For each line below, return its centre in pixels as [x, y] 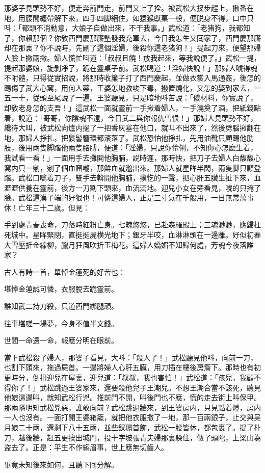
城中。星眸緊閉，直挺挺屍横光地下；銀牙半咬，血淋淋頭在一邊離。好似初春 [136, 235]
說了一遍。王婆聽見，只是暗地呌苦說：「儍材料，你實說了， [159, 98]
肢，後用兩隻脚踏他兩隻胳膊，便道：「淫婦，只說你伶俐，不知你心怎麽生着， [131, 148]
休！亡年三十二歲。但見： [47, 207]
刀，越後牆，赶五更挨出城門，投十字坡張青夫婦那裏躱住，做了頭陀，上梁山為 [132, 437]
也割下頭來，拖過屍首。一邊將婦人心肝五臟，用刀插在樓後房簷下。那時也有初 [132, 367]
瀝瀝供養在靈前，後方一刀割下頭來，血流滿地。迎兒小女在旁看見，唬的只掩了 [132, 187]
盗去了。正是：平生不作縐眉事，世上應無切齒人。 [86, 447]
